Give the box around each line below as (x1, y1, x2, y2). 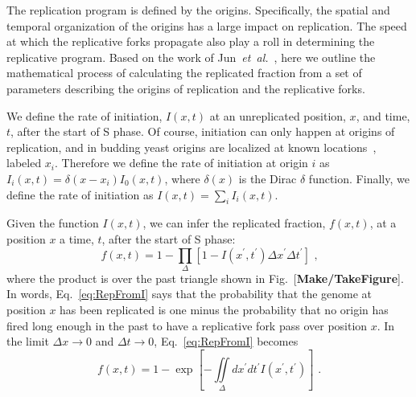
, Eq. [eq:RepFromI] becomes (154, 333, 299, 350)
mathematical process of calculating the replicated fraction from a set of (6, 64, 362, 81)
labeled (6, 154, 42, 171)
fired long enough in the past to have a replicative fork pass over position (6, 317, 368, 334)
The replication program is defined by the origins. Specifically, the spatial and (6, 2, 390, 18)
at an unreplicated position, (209, 107, 346, 124)
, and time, (356, 107, 410, 124)
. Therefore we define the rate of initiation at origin (55, 154, 308, 171)
